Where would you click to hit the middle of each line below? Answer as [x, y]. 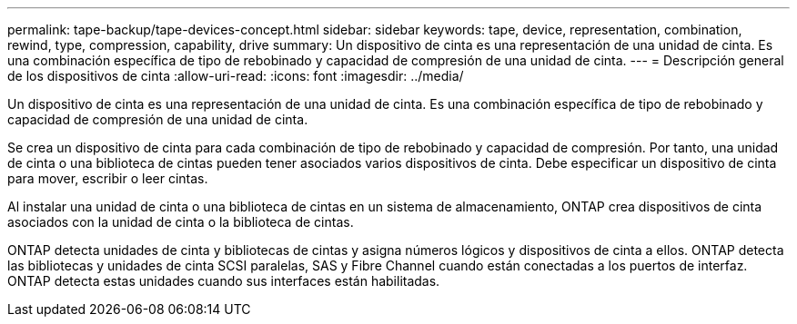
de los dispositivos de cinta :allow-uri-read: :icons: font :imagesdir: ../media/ [236, 76]
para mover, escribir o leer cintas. [108, 178]
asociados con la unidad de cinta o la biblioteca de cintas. [181, 222]
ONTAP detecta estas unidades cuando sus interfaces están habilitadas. [224, 281]
